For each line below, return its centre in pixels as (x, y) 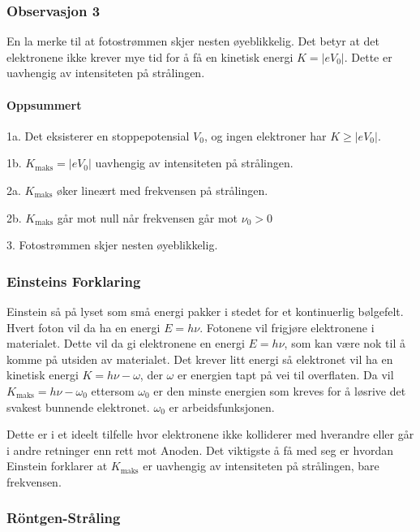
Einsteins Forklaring (74, 281)
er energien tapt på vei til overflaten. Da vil (285, 375)
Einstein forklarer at (57, 466)
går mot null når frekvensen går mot (148, 217)
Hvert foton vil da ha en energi (84, 327)
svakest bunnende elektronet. (78, 407)
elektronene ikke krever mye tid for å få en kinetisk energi (150, 56)
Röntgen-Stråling (64, 518)
